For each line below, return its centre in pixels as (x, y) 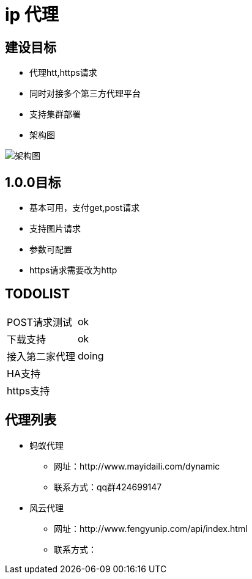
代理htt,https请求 (63, 73)
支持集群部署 (55, 114)
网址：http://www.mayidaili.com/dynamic (137, 466)
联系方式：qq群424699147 (108, 487)
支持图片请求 (55, 229)
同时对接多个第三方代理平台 (85, 94)
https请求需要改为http (73, 270)
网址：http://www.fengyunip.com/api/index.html (151, 528)
